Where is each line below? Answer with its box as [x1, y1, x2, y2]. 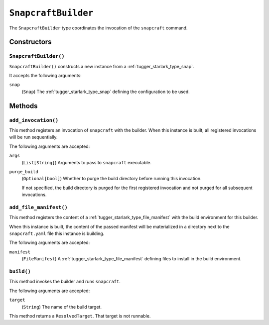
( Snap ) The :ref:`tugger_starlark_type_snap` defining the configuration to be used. [21, 89, 190, 95]
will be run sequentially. [9, 134, 58, 140]
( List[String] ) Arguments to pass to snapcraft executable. [21, 159, 152, 165]
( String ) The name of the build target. [21, 304, 102, 310]
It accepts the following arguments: [9, 73, 82, 79]
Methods [9, 102, 38, 110]
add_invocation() [9, 117, 59, 123]
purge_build [9, 169, 38, 174]
